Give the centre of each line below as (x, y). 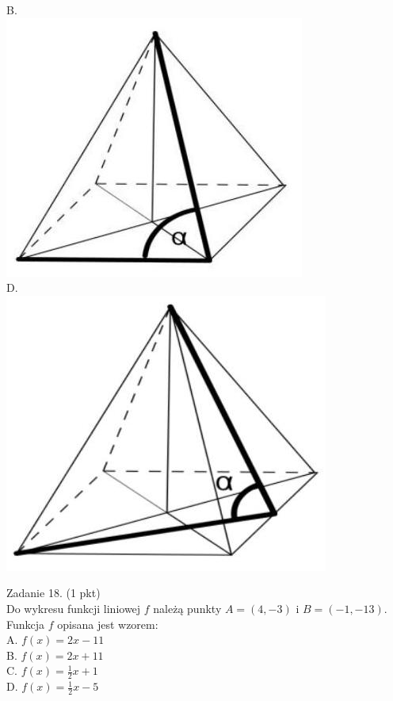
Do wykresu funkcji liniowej (74, 608)
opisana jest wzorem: (108, 624)
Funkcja (26, 624)
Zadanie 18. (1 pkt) (53, 593)
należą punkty (187, 608)
